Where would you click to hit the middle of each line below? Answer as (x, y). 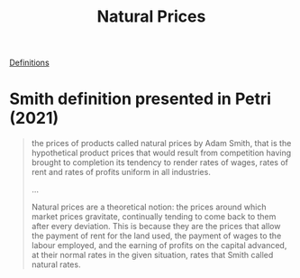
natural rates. (56, 264)
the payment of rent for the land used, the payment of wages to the (156, 236)
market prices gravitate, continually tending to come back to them (154, 217)
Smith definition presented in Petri (141, 99)
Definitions (29, 63)
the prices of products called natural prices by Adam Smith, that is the (161, 144)
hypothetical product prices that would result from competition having (161, 153)
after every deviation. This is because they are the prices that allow (156, 227)
